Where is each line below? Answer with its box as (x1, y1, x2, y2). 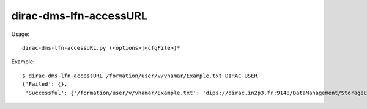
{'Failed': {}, (22, 81, 68, 88)
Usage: (11, 30, 30, 38)
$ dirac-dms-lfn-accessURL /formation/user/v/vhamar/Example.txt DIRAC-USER (22, 72, 258, 79)
